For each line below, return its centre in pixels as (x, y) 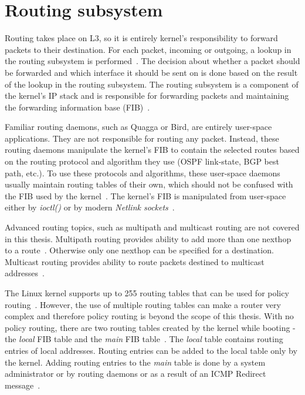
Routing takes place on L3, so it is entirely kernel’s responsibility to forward (141, 38)
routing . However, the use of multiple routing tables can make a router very (143, 304)
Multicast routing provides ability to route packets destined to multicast (135, 261)
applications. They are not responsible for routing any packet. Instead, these (142, 138)
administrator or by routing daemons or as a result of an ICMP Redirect (135, 374)
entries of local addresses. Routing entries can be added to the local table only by (151, 350)
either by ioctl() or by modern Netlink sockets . (90, 207)
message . (23, 385)
